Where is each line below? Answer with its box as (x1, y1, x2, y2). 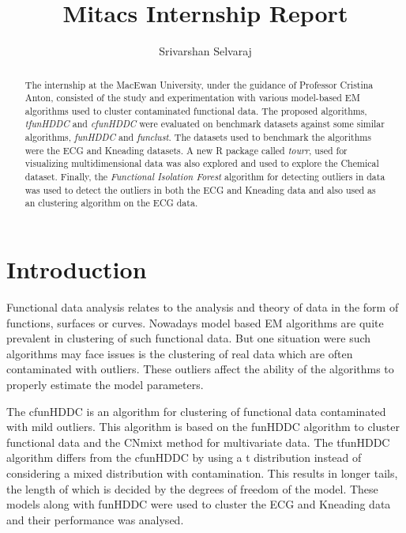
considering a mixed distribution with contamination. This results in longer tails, (6, 464, 398, 481)
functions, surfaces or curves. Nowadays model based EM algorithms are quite (6, 314, 384, 331)
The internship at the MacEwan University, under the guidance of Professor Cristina (24, 77, 374, 91)
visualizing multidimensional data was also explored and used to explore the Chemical (24, 157, 379, 170)
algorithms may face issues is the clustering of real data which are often (6, 345, 353, 361)
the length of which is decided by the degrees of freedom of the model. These (6, 480, 378, 497)
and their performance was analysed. (6, 511, 184, 527)
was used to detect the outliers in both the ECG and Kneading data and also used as (24, 183, 376, 196)
